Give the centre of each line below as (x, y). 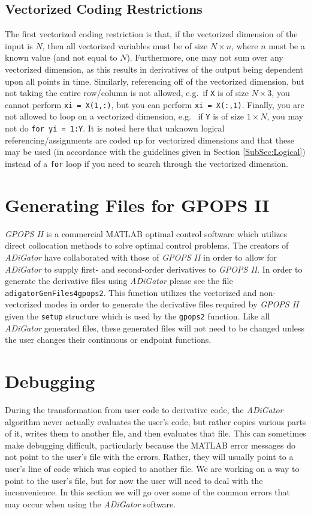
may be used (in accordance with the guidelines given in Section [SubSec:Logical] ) (155, 152)
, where (245, 45)
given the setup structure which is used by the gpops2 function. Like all (138, 316)
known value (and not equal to (61, 57)
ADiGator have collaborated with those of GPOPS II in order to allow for (141, 257)
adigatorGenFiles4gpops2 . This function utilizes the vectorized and (131, 292)
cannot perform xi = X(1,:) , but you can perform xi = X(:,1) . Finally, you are (155, 104)
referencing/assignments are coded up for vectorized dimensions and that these (150, 140)
